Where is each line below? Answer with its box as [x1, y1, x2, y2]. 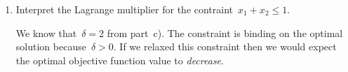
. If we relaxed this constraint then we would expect [113, 39, 337, 54]
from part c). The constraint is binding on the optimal [107, 25, 343, 40]
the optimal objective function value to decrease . [15, 52, 224, 67]
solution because [15, 39, 86, 54]
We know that [15, 25, 77, 40]
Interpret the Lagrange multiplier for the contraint [15, 2, 234, 16]
